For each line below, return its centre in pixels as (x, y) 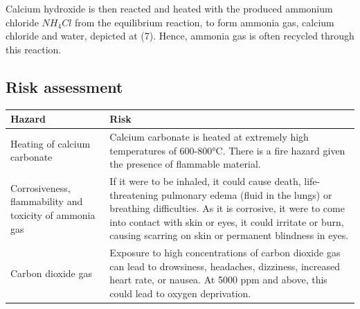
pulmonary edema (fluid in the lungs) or (247, 194)
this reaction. (34, 49)
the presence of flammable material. (185, 164)
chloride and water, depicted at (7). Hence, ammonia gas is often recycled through (180, 36)
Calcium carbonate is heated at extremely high (209, 136)
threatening (134, 194)
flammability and (47, 201)
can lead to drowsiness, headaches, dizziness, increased (225, 266)
